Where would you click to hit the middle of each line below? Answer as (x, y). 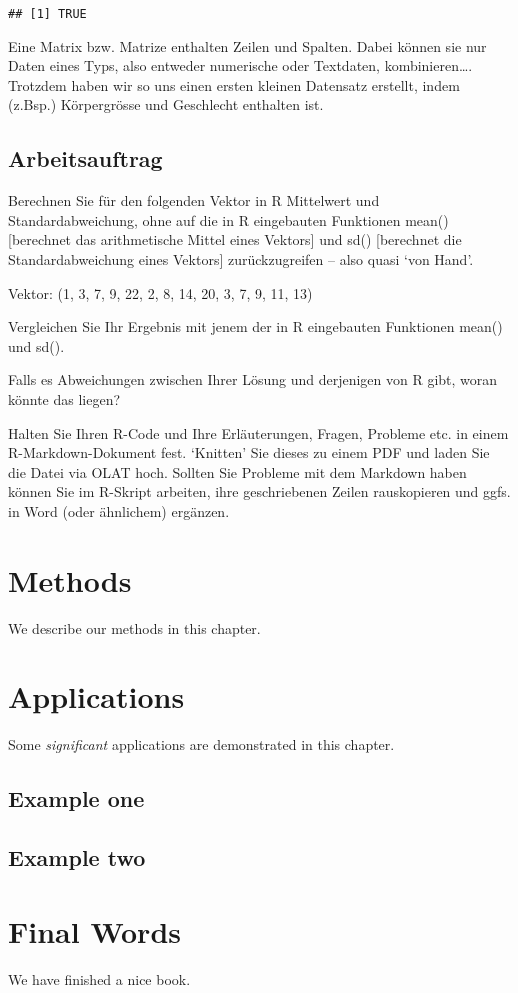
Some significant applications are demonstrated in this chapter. (201, 744)
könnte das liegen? (64, 398)
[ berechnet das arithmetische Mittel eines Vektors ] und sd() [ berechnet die (235, 239)
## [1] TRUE (47, 14)
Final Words (94, 930)
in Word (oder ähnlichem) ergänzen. (119, 510)
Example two (77, 857)
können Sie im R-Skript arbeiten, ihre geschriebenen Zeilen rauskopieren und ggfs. (259, 491)
